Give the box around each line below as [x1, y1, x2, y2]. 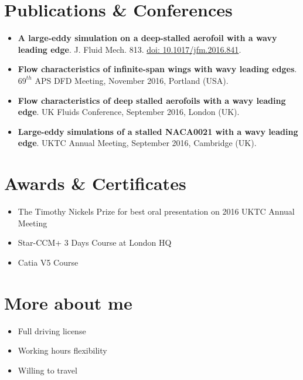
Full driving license [18, 324, 86, 337]
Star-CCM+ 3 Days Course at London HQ [18, 236, 172, 249]
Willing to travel [18, 364, 77, 376]
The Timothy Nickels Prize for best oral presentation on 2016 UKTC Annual [18, 205, 295, 217]
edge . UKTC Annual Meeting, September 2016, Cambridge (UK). [18, 137, 257, 149]
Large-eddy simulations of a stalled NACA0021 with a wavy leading [18, 125, 298, 137]
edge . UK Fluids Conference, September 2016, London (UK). [18, 106, 240, 118]
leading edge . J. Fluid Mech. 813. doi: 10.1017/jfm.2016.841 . [18, 43, 241, 55]
